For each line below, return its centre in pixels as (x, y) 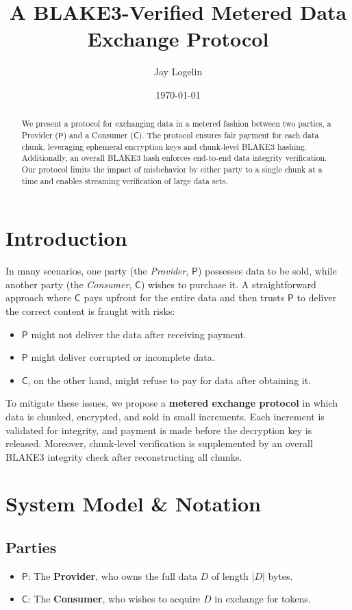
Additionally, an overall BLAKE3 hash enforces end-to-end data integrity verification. (174, 158)
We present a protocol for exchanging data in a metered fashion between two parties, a (176, 124)
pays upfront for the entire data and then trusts (184, 297)
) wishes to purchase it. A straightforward (228, 284)
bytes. (280, 575)
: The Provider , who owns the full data (112, 575)
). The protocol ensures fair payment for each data (229, 135)
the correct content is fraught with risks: (90, 310)
